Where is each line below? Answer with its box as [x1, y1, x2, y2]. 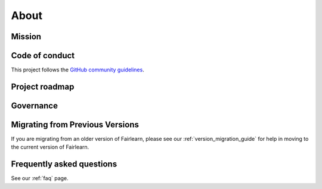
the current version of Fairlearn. [11, 143, 89, 151]
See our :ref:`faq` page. [11, 175, 69, 182]
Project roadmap [11, 81, 75, 92]
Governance [11, 100, 58, 111]
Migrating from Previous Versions [11, 119, 140, 130]
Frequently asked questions [11, 159, 117, 169]
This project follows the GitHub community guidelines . [11, 66, 144, 74]
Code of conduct [11, 51, 75, 61]
